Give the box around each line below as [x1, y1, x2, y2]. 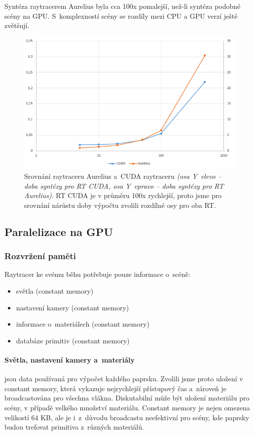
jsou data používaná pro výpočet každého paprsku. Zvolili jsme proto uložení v [4, 373, 243, 384]
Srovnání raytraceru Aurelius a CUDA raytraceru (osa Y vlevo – [24, 171, 221, 181]
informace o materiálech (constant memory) [16, 319, 149, 329]
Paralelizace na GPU [4, 224, 113, 239]
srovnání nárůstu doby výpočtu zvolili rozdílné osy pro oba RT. [24, 200, 216, 210]
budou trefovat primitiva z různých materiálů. [4, 422, 144, 432]
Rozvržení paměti [4, 250, 76, 262]
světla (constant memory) [16, 285, 94, 296]
